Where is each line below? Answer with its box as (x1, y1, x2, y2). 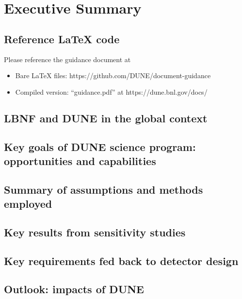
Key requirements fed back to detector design (4, 253, 239, 268)
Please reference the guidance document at (4, 54, 131, 64)
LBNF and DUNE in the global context (4, 110, 208, 125)
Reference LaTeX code (4, 31, 120, 46)
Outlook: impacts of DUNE (4, 282, 145, 297)
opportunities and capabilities (4, 153, 156, 168)
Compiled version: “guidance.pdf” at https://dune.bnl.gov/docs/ (15, 86, 208, 97)
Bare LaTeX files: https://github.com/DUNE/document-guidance (15, 70, 211, 81)
